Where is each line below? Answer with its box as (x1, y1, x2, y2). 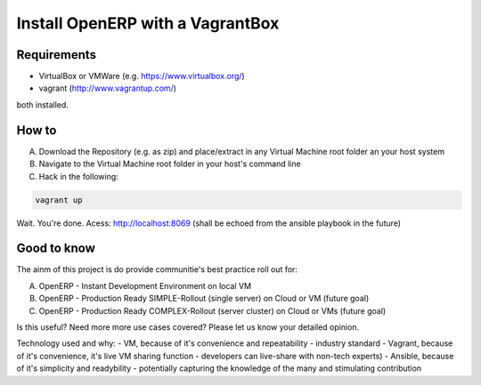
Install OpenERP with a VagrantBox (16, 13, 280, 33)
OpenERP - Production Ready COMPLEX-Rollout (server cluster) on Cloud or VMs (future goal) (38, 305, 387, 316)
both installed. (16, 99, 69, 110)
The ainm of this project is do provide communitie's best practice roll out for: (16, 264, 298, 275)
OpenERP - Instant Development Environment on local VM (38, 280, 252, 291)
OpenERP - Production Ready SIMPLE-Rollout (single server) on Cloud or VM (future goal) (38, 293, 370, 304)
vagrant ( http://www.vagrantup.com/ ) (38, 83, 177, 93)
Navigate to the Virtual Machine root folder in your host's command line (38, 158, 302, 169)
